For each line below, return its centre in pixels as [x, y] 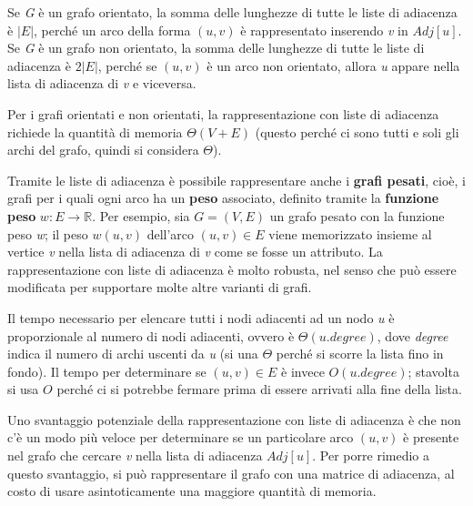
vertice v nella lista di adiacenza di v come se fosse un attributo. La [195, 252]
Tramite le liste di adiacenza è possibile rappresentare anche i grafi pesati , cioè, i [236, 180]
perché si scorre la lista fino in [360, 354]
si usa [23, 389]
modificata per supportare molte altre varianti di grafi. [160, 287]
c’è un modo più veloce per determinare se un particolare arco [181, 437]
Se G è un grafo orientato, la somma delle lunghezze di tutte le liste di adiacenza [232, 12]
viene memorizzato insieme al [350, 233]
